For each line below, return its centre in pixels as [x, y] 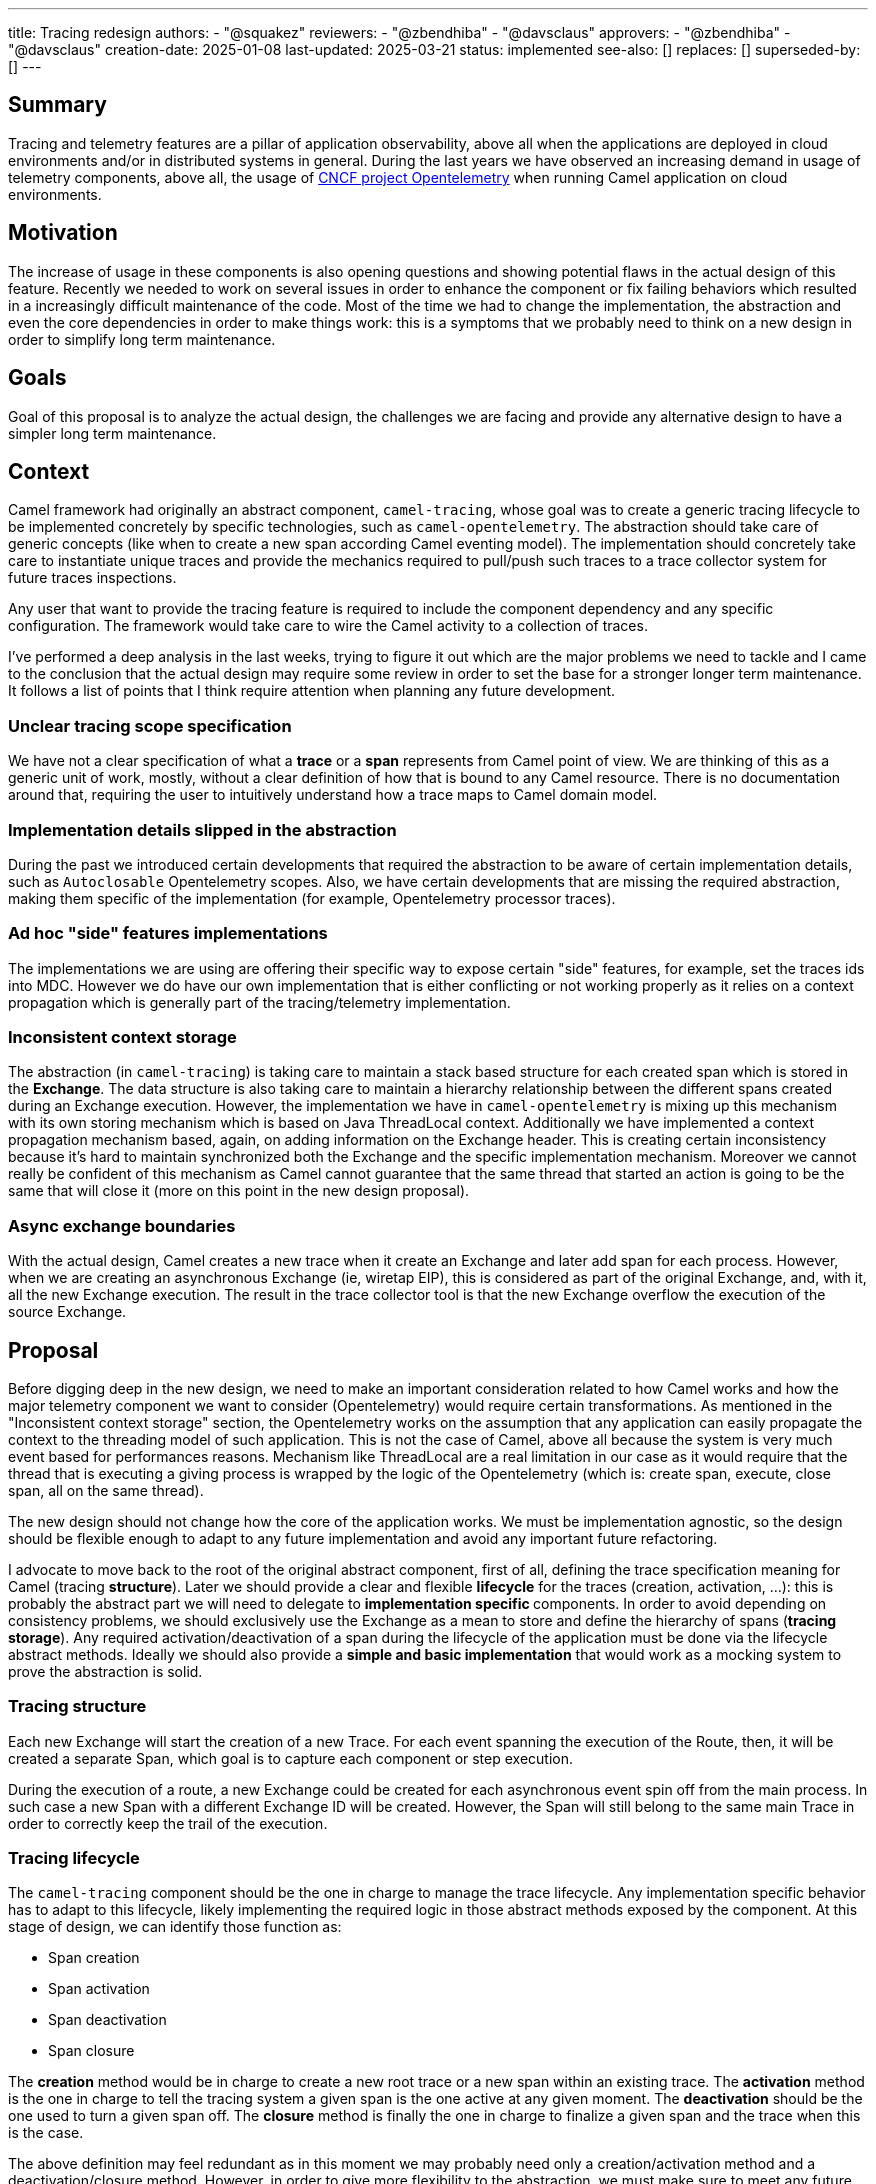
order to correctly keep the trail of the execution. [168, 1823]
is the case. [46, 2133]
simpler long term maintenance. [112, 433]
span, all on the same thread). [106, 1490]
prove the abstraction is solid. [105, 1671]
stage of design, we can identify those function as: [175, 1927]
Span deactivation [107, 2020]
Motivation [63, 233]
